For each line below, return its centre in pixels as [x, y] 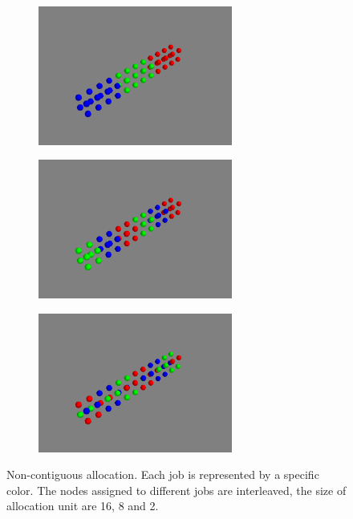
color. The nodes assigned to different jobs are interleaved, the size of [176, 490]
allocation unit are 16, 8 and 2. [83, 506]
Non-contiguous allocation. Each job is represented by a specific [163, 474]
